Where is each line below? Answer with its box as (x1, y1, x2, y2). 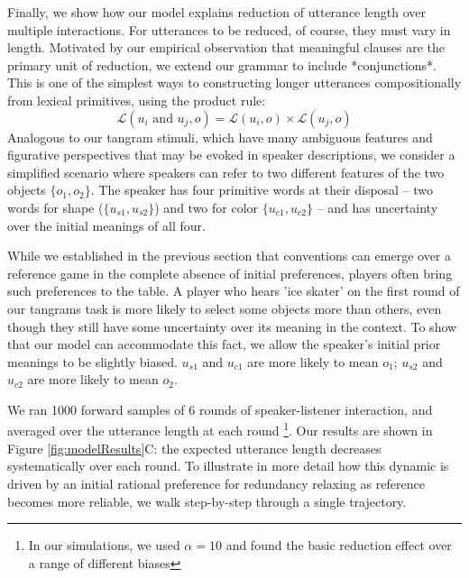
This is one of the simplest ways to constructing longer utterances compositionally (7, 73, 462, 92)
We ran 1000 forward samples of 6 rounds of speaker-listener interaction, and (7, 399, 433, 418)
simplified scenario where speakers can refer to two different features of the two (7, 162, 445, 181)
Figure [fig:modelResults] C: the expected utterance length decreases (7, 438, 382, 457)
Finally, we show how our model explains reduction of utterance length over (7, 3, 427, 21)
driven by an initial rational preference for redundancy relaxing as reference (7, 473, 425, 492)
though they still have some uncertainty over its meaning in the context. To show (7, 317, 457, 335)
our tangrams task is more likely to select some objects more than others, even (7, 298, 442, 317)
